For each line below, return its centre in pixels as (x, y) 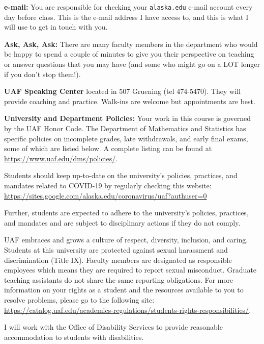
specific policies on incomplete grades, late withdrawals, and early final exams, (126, 138)
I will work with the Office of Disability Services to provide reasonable (113, 327)
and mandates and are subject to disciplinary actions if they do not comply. (122, 222)
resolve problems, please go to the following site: (79, 299)
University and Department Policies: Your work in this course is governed (127, 118)
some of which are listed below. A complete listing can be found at (108, 148)
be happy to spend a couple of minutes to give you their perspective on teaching (129, 54)
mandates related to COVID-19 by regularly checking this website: (108, 185)
